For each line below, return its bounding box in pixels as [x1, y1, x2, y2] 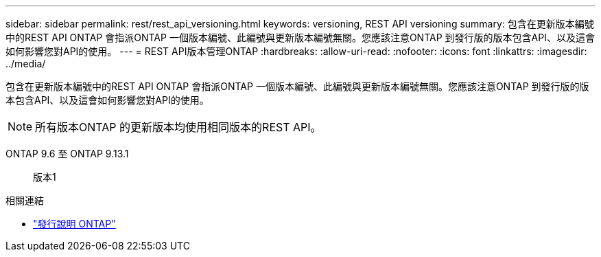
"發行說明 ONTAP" [33, 218, 116, 230]
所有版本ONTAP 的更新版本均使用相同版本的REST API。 [35, 120, 322, 134]
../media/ [5, 58, 46, 69]
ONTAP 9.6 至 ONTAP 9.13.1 [5, 148, 129, 159]
